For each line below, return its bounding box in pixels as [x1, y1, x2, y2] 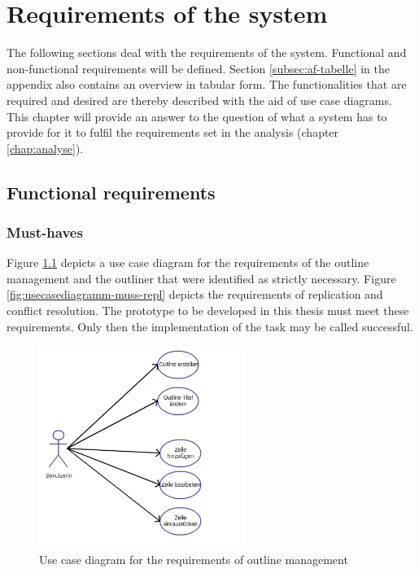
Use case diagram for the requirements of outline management [39, 550, 348, 567]
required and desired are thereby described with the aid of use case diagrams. [7, 91, 392, 108]
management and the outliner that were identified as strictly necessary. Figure [7, 269, 396, 286]
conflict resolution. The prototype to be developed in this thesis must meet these [7, 302, 409, 319]
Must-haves [7, 221, 83, 242]
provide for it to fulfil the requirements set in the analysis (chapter [7, 124, 339, 141]
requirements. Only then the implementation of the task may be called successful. [7, 317, 413, 335]
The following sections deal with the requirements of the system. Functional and [7, 44, 407, 61]
